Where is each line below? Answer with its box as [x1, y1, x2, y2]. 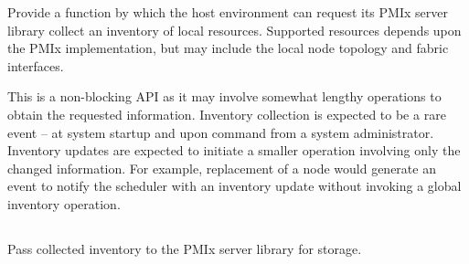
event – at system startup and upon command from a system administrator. [7, 122, 434, 142]
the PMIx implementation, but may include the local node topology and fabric [7, 38, 449, 58]
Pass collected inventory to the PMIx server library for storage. [7, 238, 362, 258]
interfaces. [7, 56, 64, 75]
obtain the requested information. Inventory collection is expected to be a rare [7, 104, 446, 123]
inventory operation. [7, 194, 121, 213]
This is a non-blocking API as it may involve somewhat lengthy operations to [7, 87, 442, 106]
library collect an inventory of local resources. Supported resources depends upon [7, 20, 462, 39]
